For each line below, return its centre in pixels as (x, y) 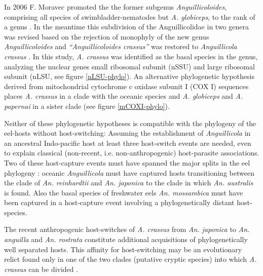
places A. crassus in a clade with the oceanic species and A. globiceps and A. (124, 96)
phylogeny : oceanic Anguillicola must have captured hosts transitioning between (129, 172)
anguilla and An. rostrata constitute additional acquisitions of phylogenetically (126, 239)
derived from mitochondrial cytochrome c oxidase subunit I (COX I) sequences (126, 86)
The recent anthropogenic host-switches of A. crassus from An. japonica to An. (127, 229)
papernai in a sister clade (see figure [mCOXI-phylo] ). (87, 106)
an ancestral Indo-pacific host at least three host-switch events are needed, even (128, 143)
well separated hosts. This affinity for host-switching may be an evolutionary (123, 249)
